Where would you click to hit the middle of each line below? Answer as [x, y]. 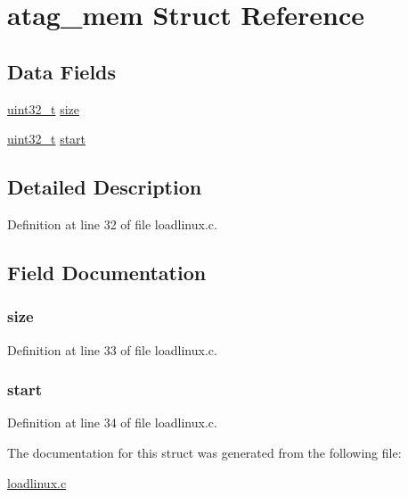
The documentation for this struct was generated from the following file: [204, 452]
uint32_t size [43, 108]
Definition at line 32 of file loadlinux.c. [112, 224]
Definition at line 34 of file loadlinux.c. [112, 422]
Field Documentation [107, 272]
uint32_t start [47, 139]
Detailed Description [105, 187]
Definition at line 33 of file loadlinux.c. [112, 349]
